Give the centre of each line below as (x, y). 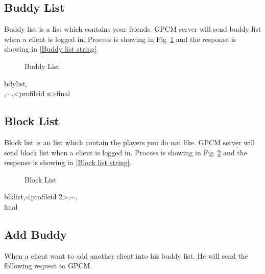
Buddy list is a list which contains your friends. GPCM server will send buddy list (133, 29)
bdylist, (16, 83)
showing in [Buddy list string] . (52, 49)
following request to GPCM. (48, 266)
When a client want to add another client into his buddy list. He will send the (126, 255)
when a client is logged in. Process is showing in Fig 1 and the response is (120, 39)
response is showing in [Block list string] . (68, 162)
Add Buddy (35, 234)
